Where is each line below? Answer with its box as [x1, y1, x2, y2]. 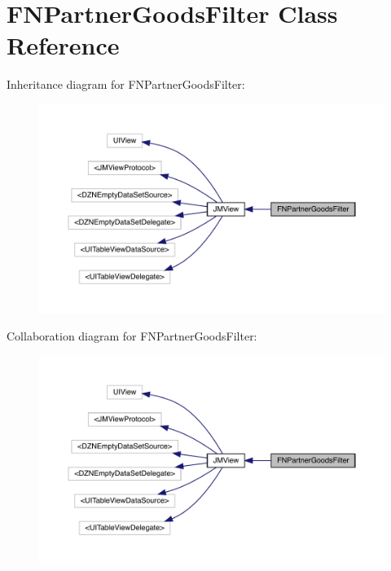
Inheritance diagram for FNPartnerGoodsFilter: [7, 76, 245, 93]
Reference [7, 29, 120, 62]
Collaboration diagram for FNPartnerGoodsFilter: [7, 327, 257, 345]
